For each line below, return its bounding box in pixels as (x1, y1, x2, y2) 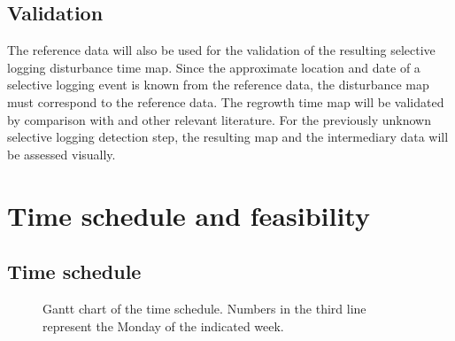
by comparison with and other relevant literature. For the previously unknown (7, 110, 432, 128)
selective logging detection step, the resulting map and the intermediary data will (7, 128, 449, 146)
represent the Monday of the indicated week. (42, 316, 284, 335)
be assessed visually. (7, 144, 116, 163)
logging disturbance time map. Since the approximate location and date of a (7, 58, 420, 76)
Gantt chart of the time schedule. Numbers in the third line (42, 298, 366, 317)
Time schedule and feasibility (7, 197, 370, 233)
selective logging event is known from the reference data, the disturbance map (7, 75, 429, 94)
